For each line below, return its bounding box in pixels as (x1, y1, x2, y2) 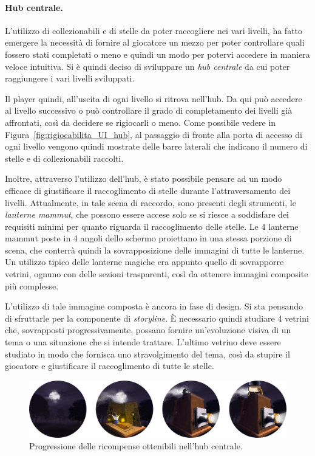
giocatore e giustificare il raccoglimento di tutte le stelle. (5, 359, 214, 372)
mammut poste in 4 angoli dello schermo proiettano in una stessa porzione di (5, 232, 292, 244)
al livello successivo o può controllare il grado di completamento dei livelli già (5, 104, 293, 117)
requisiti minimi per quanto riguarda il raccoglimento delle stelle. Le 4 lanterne (5, 219, 299, 232)
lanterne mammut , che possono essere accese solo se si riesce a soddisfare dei (5, 208, 290, 221)
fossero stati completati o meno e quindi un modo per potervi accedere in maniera (5, 47, 310, 60)
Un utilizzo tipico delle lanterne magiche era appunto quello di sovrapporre (5, 255, 284, 268)
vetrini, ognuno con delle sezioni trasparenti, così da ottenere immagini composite (5, 268, 308, 280)
